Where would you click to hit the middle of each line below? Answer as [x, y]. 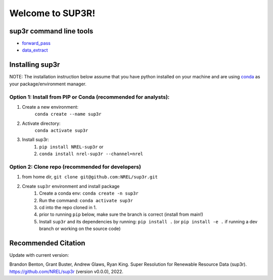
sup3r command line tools [51, 31]
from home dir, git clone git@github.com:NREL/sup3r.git [90, 177]
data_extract [35, 50]
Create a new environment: [50, 107]
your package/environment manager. [48, 84]
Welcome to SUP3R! [52, 13]
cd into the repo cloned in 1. [68, 207]
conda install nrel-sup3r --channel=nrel [91, 154]
